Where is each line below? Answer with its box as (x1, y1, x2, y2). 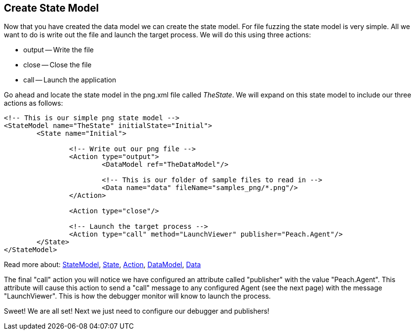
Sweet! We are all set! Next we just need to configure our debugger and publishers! (4, 307, 270, 316)
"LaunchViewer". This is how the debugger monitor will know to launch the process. (4, 292, 271, 301)
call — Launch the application (23, 76, 116, 84)
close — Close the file (23, 61, 92, 69)
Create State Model (4, 2, 99, 14)
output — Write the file (23, 46, 94, 54)
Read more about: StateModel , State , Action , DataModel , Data (4, 260, 201, 269)
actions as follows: (4, 99, 63, 108)
